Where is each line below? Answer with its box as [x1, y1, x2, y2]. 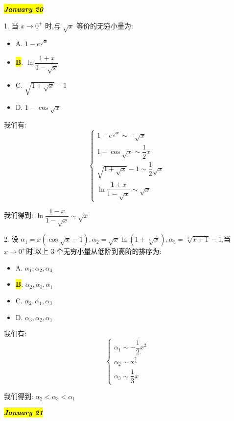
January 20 [4, 4, 44, 14]
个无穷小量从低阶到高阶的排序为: [56, 246, 162, 256]
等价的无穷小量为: [76, 20, 133, 30]
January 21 [4, 407, 44, 418]
